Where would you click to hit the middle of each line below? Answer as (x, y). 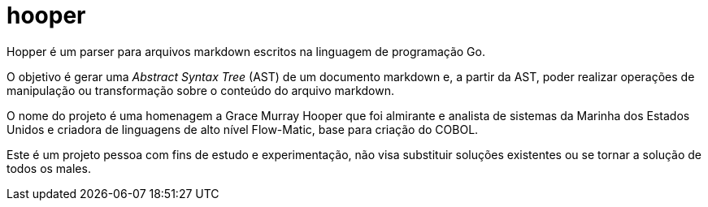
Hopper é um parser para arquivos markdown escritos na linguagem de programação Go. (246, 51)
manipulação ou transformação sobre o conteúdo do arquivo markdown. (201, 90)
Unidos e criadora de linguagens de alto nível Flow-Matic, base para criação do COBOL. (243, 129)
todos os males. (49, 168)
